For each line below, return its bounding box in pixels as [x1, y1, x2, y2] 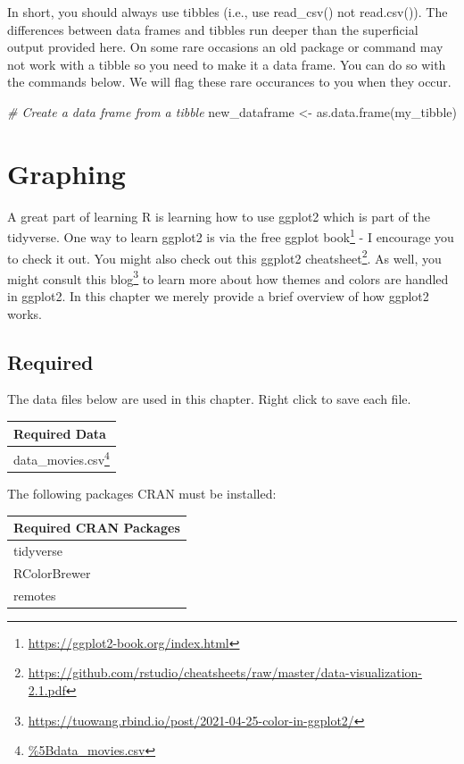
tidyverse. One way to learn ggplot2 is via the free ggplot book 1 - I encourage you [7, 225, 454, 246]
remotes [13, 585, 56, 604]
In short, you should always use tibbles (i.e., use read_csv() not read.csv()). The [7, 3, 448, 21]
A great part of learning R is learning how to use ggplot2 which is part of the [7, 206, 430, 225]
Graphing [7, 155, 126, 191]
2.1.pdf [28, 681, 66, 700]
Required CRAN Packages [13, 518, 180, 537]
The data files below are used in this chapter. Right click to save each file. [7, 390, 411, 408]
